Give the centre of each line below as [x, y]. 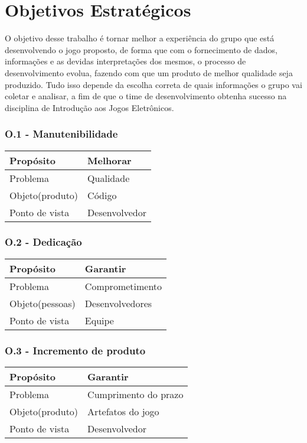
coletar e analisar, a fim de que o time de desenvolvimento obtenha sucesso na [146, 96]
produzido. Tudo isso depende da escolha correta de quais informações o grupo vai [153, 84]
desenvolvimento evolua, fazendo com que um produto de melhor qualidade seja [149, 72]
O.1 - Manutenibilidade [61, 134]
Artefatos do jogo [123, 411]
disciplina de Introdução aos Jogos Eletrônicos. [89, 107]
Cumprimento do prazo [135, 394]
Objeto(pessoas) [43, 303]
